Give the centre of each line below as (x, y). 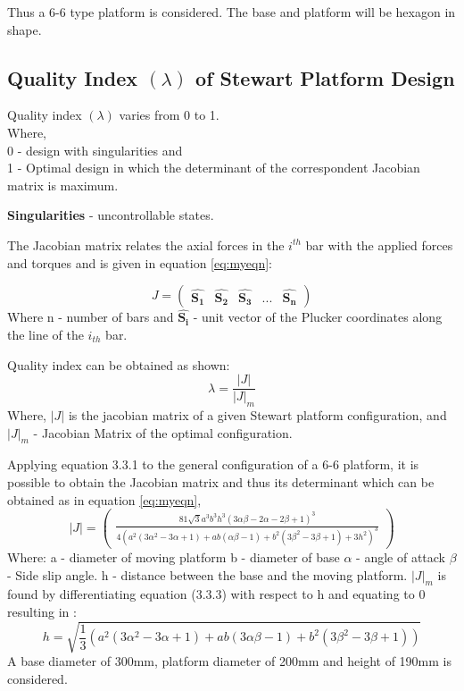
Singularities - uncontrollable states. (111, 215)
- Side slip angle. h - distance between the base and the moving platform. (207, 574)
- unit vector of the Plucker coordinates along (318, 317)
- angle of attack (401, 557)
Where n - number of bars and (91, 317)
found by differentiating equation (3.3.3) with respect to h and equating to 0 (216, 594)
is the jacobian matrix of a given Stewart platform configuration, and (257, 415)
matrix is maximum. (63, 185)
